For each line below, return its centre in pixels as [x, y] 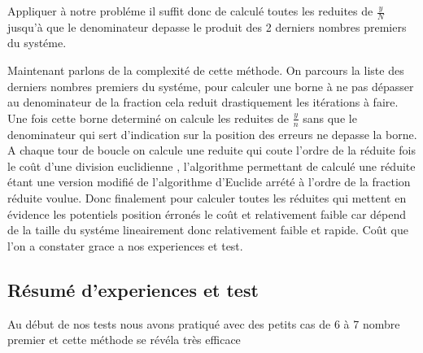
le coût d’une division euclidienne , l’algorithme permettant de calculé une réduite [211, 166]
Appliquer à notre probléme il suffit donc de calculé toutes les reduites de [190, 11]
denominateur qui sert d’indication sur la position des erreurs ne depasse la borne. [212, 134]
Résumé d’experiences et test [133, 289]
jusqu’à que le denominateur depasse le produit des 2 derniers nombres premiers [207, 26]
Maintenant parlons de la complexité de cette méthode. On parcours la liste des [206, 70]
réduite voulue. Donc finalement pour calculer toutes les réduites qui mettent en [207, 198]
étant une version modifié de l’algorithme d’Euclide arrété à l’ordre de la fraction [209, 182]
